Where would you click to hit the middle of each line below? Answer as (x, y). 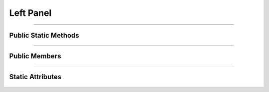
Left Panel (30, 13)
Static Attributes (35, 77)
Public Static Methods (44, 35)
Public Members (35, 56)
